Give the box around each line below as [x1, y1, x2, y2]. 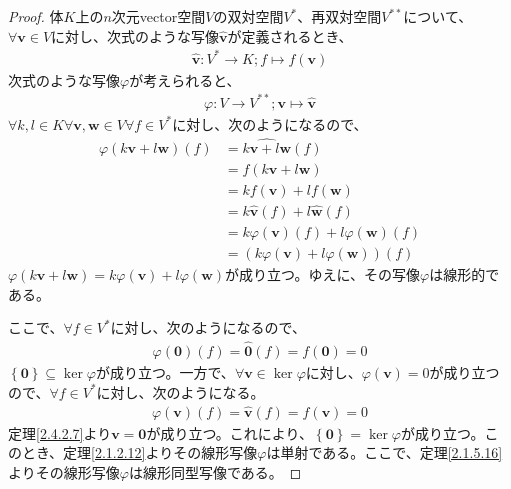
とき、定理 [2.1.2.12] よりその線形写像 [21, 442, 258, 463]
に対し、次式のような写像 [51, 25, 220, 46]
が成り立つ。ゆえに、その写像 [225, 264, 421, 285]
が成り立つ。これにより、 [146, 422, 314, 443]
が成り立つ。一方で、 [95, 362, 235, 383]
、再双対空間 [297, 6, 382, 26]
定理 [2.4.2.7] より [8, 422, 112, 443]
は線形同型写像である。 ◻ [128, 461, 302, 482]
